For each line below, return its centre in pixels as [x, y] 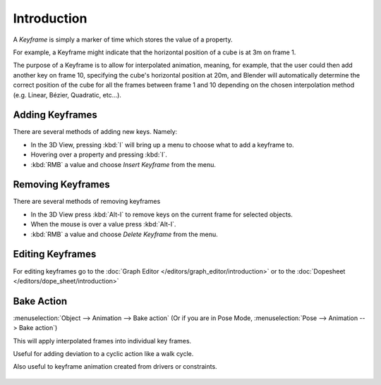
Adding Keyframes [55, 115]
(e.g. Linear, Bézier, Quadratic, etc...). [67, 94]
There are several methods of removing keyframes [87, 202]
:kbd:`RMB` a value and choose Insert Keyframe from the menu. [123, 164]
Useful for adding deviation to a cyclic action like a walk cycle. [103, 354]
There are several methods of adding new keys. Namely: [95, 132]
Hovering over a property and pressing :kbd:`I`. [99, 154]
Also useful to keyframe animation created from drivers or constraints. [115, 367]
